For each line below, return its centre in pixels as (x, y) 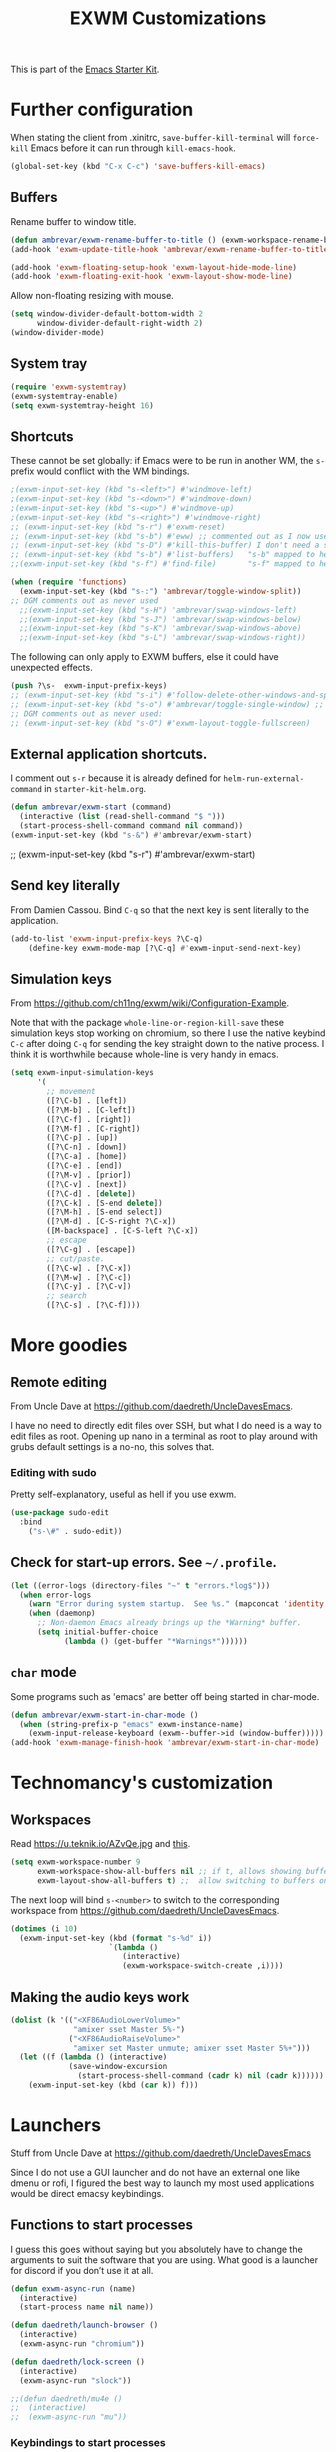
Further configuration (102, 109)
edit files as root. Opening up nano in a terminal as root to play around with (164, 1436)
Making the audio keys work (100, 1997)
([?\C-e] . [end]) (84, 1166)
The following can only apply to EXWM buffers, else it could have (144, 657)
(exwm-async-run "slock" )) (75, 2380)
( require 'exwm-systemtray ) (69, 387)
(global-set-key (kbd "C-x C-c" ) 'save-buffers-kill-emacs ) (138, 167)
